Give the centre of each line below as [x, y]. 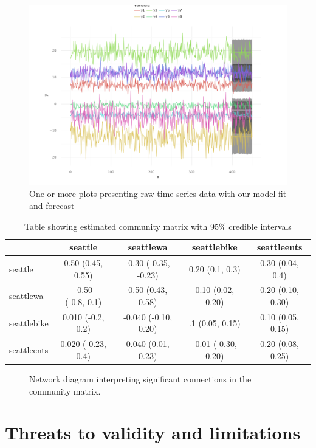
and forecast [52, 205]
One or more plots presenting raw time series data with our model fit [158, 194]
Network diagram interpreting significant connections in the [140, 379]
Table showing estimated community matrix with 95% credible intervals [158, 226]
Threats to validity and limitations [153, 432]
